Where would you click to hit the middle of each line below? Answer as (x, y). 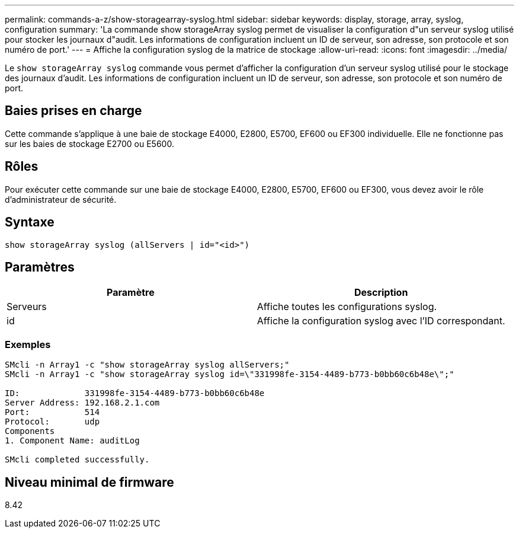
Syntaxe (30, 222)
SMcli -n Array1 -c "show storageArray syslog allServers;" (147, 365)
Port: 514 (52, 412)
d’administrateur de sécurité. (61, 199)
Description (381, 293)
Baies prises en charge (73, 111)
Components (30, 431)
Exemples (28, 344)
